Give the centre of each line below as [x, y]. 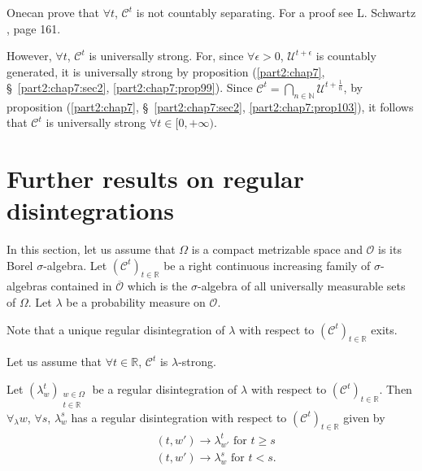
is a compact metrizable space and [277, 249]
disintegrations [90, 210]
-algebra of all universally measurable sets [302, 286]
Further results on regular [156, 178]
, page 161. [34, 28]
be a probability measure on [136, 302]
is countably [346, 56]
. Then [396, 389]
